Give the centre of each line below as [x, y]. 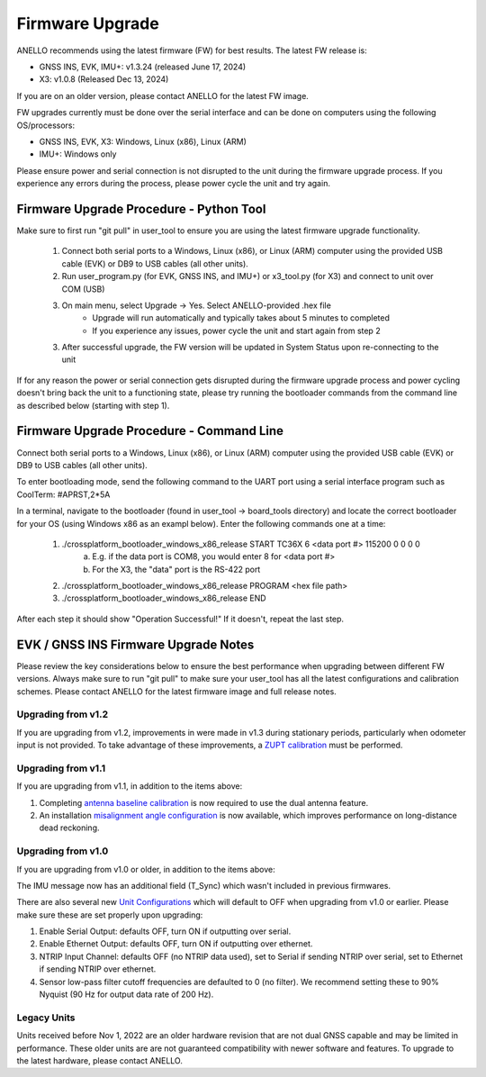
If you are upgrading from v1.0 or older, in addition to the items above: [146, 869]
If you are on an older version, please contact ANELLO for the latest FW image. [163, 95]
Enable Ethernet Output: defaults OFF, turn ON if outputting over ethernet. [176, 944]
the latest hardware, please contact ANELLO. [100, 1060]
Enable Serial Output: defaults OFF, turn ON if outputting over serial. [165, 931]
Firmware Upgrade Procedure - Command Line [150, 431]
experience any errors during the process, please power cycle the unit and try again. [173, 184]
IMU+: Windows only [78, 154]
